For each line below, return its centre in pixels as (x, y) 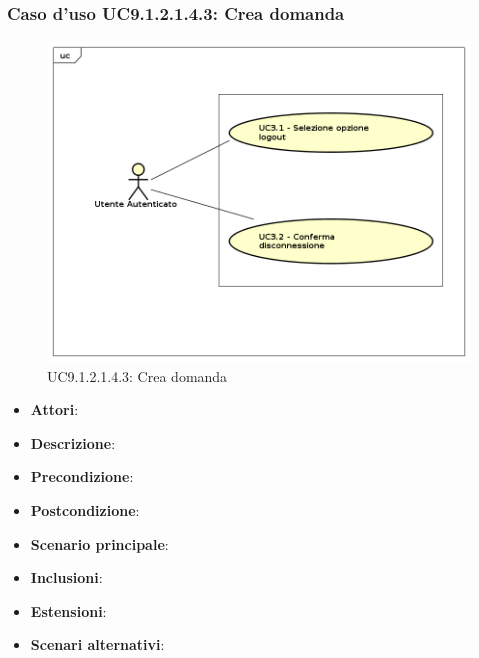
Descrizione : (73, 442)
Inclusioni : (66, 577)
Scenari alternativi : (97, 644)
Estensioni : (68, 610)
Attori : (54, 409)
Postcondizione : (85, 510)
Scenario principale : (99, 543)
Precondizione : (82, 476)
